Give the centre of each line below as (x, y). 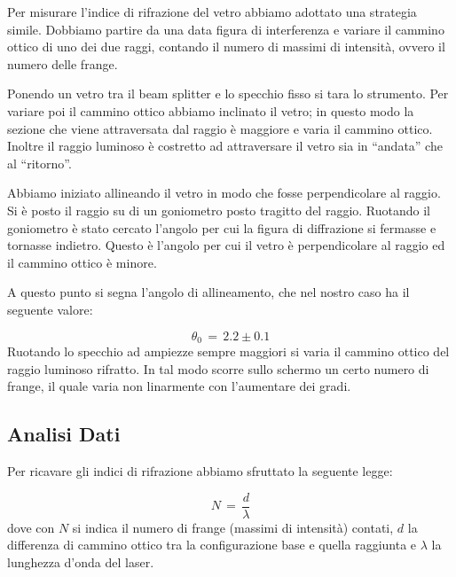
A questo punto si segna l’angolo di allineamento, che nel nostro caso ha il (208, 292)
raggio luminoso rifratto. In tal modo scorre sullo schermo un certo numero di (218, 368)
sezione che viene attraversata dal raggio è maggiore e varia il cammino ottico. (220, 128)
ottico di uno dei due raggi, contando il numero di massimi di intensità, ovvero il (226, 47)
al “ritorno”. (39, 163)
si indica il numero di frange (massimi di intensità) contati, (233, 527)
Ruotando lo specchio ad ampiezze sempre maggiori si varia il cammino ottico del (228, 351)
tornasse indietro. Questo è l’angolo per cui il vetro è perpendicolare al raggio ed (226, 245)
